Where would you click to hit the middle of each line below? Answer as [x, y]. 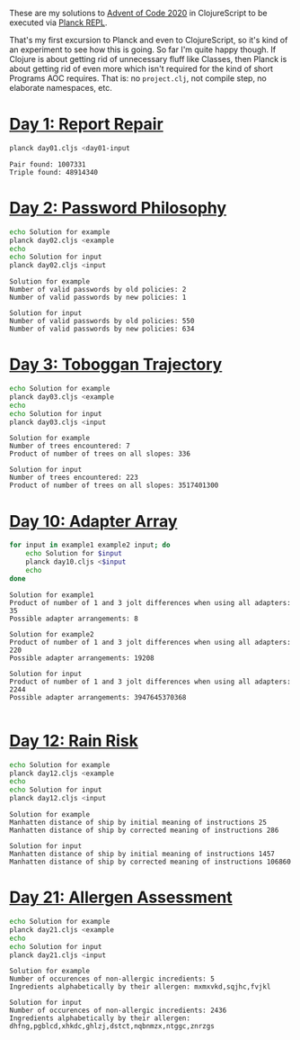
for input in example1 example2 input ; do [90, 545]
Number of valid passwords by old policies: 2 [98, 290]
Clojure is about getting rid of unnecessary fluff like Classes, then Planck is [148, 59]
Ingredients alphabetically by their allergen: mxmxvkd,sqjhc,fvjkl [140, 987]
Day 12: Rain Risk [74, 741]
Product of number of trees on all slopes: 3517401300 [114, 485]
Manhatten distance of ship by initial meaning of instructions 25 [138, 823]
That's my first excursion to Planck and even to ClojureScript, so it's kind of [149, 40]
